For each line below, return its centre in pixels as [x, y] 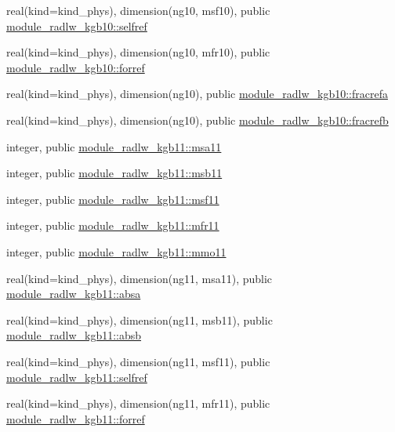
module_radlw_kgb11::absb [74, 335]
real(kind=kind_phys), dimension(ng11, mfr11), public [138, 403]
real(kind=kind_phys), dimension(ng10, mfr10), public [138, 52]
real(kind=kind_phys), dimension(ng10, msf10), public [138, 10]
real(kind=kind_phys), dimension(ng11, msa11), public [140, 278]
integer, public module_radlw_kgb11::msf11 [113, 199]
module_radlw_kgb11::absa [74, 294]
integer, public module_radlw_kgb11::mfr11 [113, 225]
